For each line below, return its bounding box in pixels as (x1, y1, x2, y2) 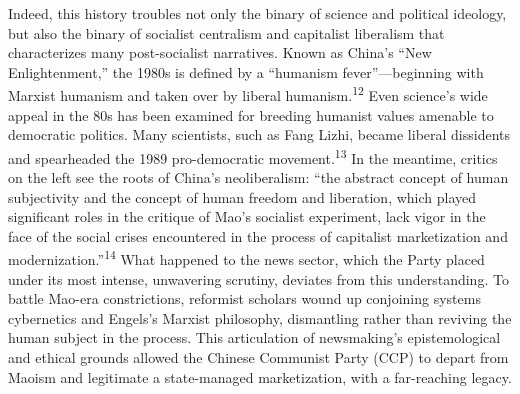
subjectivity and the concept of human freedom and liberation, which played (8, 186, 477, 207)
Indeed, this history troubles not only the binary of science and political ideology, (8, 3, 507, 23)
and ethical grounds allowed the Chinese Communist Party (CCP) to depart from (8, 347, 509, 368)
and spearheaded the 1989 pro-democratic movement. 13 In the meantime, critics (8, 144, 498, 168)
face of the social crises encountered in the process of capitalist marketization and (8, 225, 508, 246)
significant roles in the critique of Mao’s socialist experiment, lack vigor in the (8, 206, 486, 227)
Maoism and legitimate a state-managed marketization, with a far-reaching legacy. (8, 366, 512, 387)
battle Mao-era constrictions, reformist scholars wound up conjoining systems (8, 288, 481, 309)
